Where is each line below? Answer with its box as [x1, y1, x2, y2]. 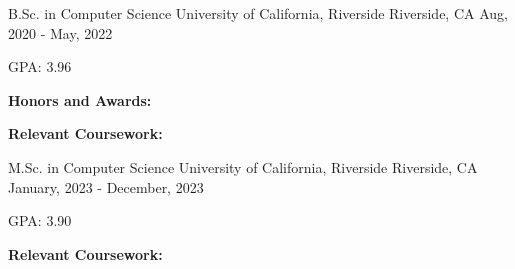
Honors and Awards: [8, 89, 152, 110]
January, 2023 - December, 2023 [8, 176, 204, 197]
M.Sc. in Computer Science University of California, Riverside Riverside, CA [8, 156, 478, 177]
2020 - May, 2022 [8, 22, 113, 43]
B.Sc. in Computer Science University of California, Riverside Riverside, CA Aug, [8, 3, 509, 23]
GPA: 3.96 [8, 56, 72, 77]
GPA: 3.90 [8, 210, 72, 231]
